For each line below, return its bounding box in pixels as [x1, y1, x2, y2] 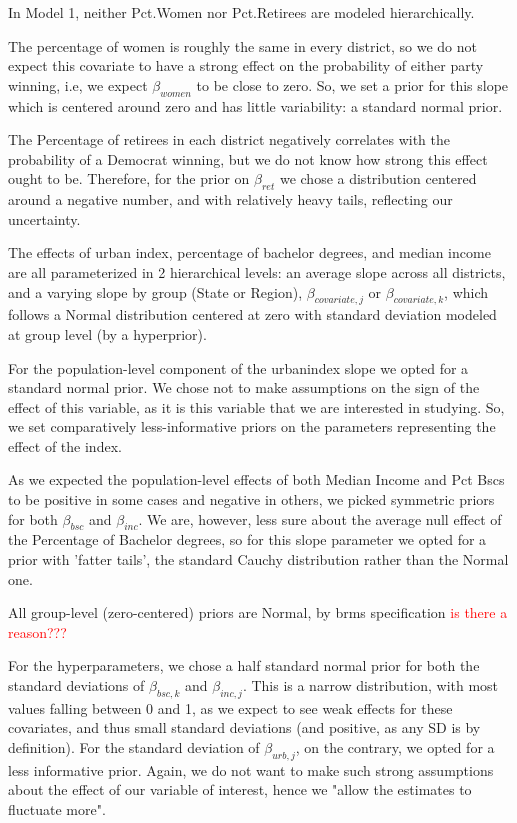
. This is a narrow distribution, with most [242, 675, 499, 696]
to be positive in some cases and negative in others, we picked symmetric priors [8, 489, 495, 510]
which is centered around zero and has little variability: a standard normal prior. [8, 95, 503, 116]
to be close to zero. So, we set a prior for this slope [196, 74, 509, 95]
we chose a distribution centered [279, 168, 477, 189]
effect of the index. [8, 435, 122, 456]
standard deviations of [8, 675, 145, 696]
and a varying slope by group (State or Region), [8, 281, 303, 302]
